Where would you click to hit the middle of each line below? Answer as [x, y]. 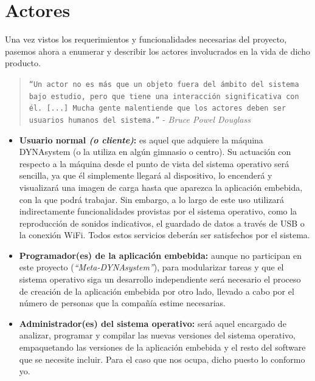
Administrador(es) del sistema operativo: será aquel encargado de [153, 323]
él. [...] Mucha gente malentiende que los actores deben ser [157, 108]
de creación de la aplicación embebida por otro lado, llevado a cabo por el [157, 291]
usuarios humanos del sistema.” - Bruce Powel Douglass [140, 119]
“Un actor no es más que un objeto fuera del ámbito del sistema [164, 84]
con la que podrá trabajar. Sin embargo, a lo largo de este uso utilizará [151, 199]
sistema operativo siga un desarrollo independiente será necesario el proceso [160, 279]
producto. [23, 63]
